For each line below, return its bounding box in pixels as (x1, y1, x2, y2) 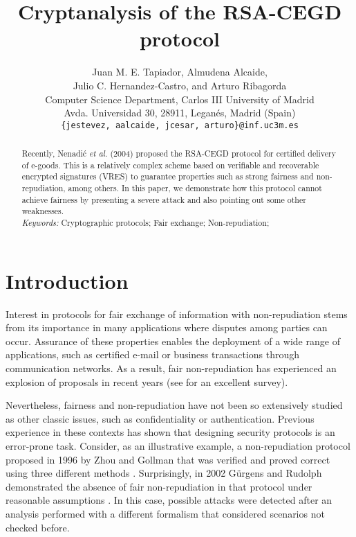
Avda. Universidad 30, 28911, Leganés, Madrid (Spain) (64, 105, 296, 120)
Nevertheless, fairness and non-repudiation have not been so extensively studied (6, 398, 343, 412)
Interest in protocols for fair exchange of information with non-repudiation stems (6, 306, 348, 321)
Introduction (6, 266, 129, 294)
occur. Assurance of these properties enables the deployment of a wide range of (6, 333, 340, 348)
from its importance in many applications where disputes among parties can (6, 320, 328, 335)
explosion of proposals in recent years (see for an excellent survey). (6, 374, 288, 389)
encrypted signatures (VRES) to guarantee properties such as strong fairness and (21, 170, 314, 182)
